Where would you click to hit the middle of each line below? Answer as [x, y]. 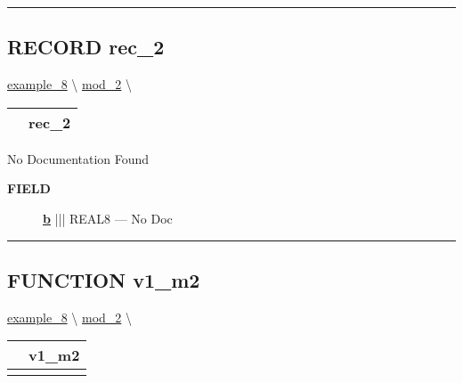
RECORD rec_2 [86, 47]
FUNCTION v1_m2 [104, 279]
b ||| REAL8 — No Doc [108, 218]
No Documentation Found [78, 158]
